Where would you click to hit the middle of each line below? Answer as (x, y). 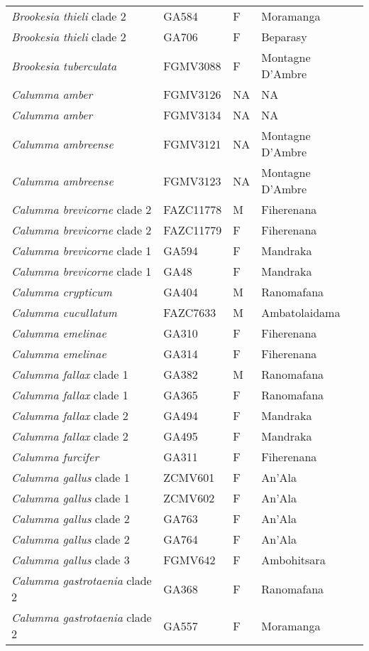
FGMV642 (189, 560)
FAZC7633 (190, 312)
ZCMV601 (189, 477)
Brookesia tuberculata (64, 65)
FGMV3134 (192, 115)
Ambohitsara (293, 560)
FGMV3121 (192, 144)
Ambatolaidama (301, 312)
